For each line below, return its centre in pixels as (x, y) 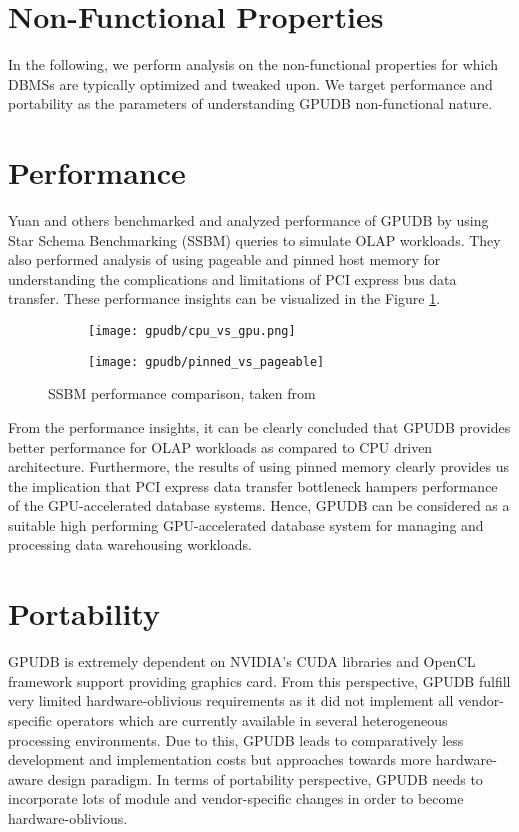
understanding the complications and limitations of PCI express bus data (232, 278)
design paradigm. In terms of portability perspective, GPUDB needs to (265, 778)
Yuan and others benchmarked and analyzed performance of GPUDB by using (248, 220)
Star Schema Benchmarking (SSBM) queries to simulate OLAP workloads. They (254, 239)
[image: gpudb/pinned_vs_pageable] (206, 361)
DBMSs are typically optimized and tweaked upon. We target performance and (250, 83)
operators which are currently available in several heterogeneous (252, 719)
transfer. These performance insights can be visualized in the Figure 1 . (224, 298)
